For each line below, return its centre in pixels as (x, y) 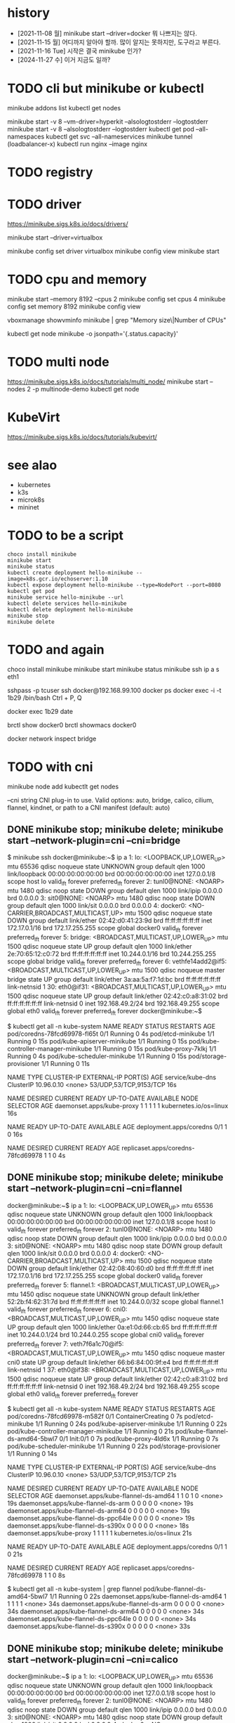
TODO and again (56, 650)
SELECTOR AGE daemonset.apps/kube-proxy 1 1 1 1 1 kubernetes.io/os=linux (118, 1105)
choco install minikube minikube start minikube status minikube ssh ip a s (113, 669)
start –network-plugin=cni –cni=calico (93, 1659)
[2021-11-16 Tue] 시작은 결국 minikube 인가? (79, 51)
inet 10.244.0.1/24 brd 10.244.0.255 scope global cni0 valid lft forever (106, 1335)
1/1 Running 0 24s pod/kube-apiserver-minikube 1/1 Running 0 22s (131, 1424)
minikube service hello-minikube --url (66, 597)
